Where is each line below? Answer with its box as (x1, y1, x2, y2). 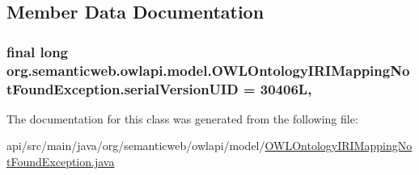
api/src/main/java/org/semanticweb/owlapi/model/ (6, 137, 265, 154)
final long (6, 41, 69, 61)
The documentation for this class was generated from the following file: (6, 110, 358, 127)
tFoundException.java (6, 153, 115, 170)
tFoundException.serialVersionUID (6, 78, 239, 98)
